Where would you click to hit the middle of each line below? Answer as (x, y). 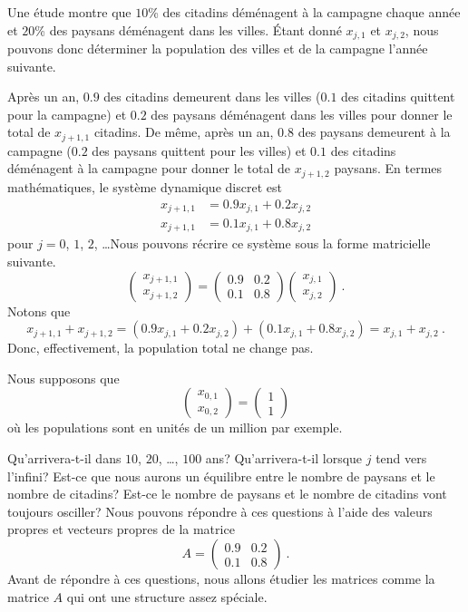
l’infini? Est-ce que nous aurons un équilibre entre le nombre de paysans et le (221, 476)
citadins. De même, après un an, (184, 132)
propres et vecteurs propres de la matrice (121, 529)
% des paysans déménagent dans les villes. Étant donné (188, 29)
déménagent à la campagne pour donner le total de (149, 168)
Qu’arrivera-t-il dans (64, 458)
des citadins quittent (398, 97)
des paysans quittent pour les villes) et (199, 150)
